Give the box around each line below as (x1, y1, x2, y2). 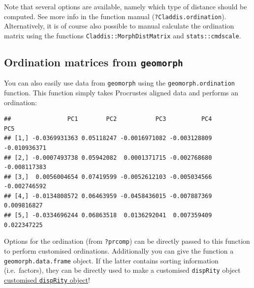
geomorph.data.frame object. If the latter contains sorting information (4, 255, 219, 265)
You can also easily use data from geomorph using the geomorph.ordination (4, 78, 235, 88)
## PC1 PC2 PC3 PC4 (4, 115, 212, 123)
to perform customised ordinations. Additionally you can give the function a (4, 245, 234, 256)
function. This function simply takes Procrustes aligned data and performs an (4, 87, 239, 97)
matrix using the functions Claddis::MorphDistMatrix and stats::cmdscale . (4, 30, 241, 40)
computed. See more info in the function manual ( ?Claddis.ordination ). (4, 11, 226, 21)
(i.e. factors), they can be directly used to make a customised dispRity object (4, 265, 241, 275)
